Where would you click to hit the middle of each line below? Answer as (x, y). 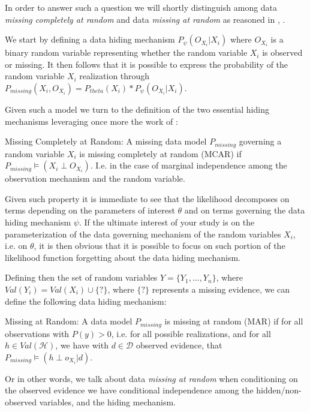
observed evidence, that (179, 345)
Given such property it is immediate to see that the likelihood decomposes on (147, 198)
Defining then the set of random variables (81, 277)
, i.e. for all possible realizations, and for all (191, 333)
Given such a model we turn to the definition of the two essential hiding (137, 109)
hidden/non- (279, 390)
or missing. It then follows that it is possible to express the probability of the (147, 64)
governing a (260, 141)
